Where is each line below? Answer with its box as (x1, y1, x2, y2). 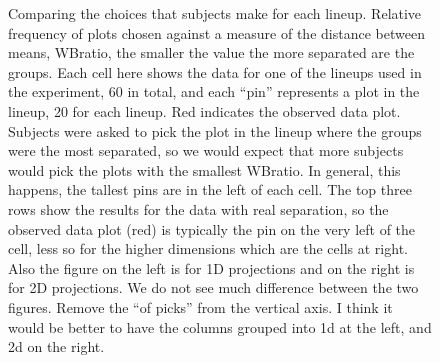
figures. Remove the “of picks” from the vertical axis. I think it (8, 296, 393, 317)
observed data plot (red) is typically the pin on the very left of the (8, 218, 416, 239)
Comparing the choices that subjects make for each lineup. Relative (8, 3, 422, 23)
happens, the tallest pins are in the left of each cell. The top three (8, 179, 412, 200)
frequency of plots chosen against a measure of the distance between (8, 22, 425, 43)
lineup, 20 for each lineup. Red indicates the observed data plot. (8, 100, 401, 121)
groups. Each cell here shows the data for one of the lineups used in (8, 61, 422, 82)
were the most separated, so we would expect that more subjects (8, 140, 404, 161)
